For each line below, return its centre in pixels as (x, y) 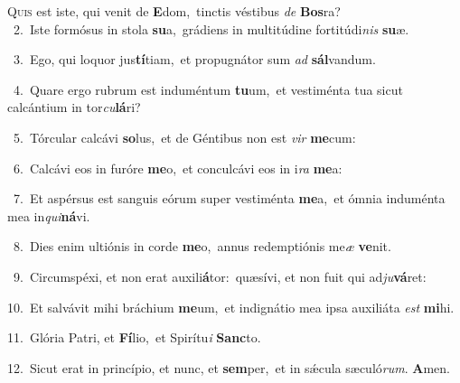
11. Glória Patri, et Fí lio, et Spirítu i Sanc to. (134, 337)
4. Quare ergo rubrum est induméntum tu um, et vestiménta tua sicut (208, 89)
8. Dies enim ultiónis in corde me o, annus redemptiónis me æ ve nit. (202, 246)
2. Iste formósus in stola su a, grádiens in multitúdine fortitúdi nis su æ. (211, 28)
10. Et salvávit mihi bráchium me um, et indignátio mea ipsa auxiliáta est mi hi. (231, 307)
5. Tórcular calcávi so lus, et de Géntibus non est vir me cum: (184, 137)
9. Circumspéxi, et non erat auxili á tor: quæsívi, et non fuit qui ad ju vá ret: (220, 276)
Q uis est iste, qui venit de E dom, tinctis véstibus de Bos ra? (174, 11)
